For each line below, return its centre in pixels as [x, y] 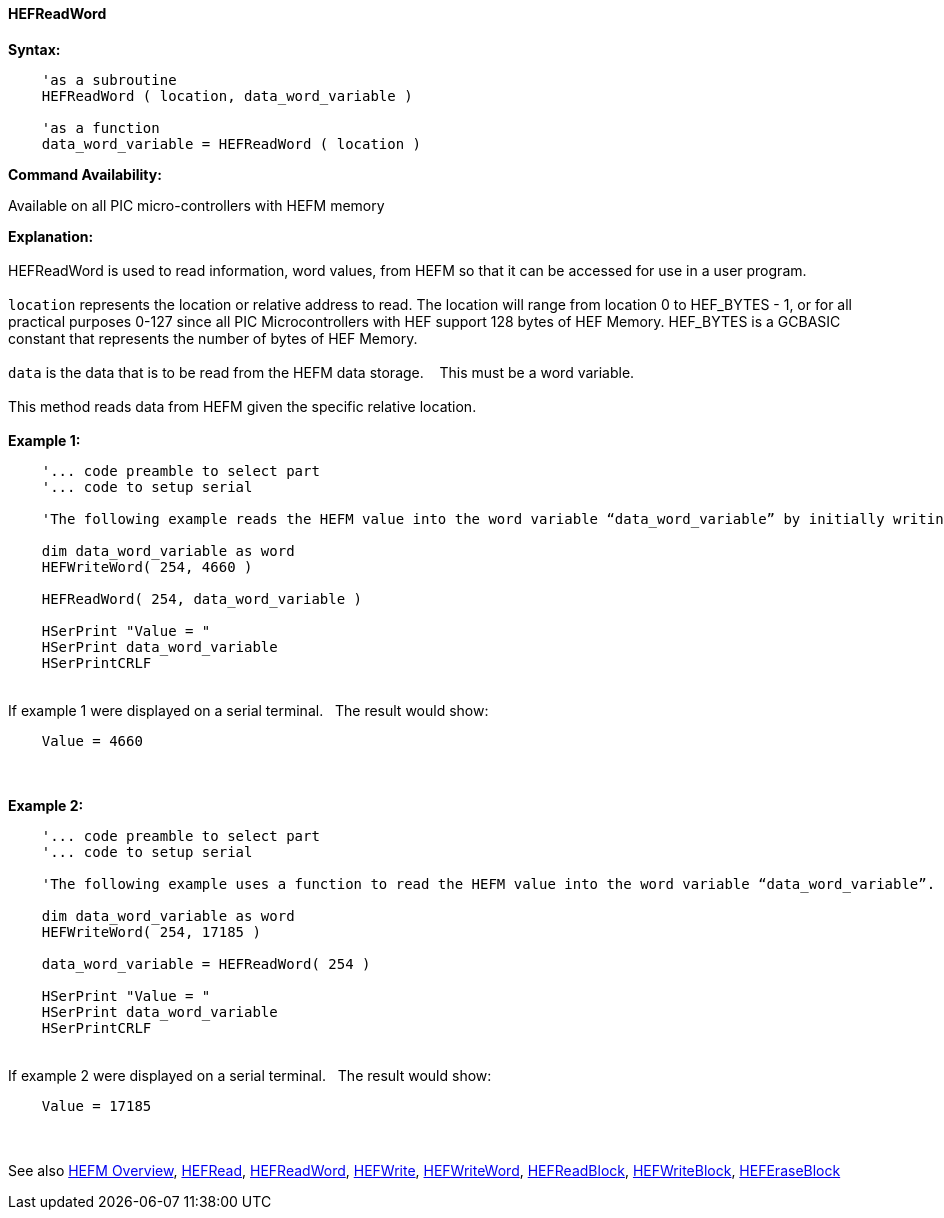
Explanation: [51, 236]
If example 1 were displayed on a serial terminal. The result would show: [248, 710]
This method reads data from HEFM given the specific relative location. [242, 406]
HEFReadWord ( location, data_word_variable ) [227, 95]
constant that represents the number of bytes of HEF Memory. [213, 338]
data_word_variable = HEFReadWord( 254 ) [206, 963]
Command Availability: [85, 174]
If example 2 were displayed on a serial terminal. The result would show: [250, 1075]
